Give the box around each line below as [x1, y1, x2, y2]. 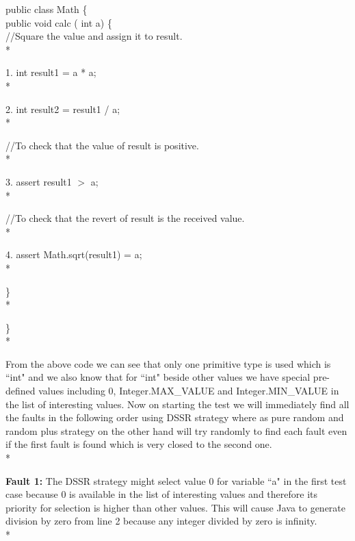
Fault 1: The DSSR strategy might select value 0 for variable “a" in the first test [5, 473, 347, 488]
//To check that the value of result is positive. [5, 138, 199, 152]
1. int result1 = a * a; [5, 65, 96, 79]
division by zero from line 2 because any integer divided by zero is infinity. [5, 514, 317, 528]
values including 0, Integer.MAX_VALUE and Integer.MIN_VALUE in [38, 383, 339, 398]
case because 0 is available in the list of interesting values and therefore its [5, 487, 317, 501]
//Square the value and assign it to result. [5, 29, 183, 43]
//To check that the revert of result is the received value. [5, 211, 245, 225]
